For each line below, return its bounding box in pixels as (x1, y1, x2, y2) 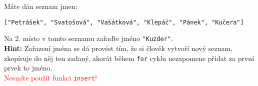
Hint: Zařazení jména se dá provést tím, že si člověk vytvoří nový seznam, (4, 42, 233, 53)
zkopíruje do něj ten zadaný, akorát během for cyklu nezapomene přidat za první (4, 52, 254, 63)
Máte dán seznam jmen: (4, 1, 77, 11)
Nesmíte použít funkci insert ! (4, 72, 97, 82)
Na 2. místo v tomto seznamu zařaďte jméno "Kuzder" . (4, 33, 173, 43)
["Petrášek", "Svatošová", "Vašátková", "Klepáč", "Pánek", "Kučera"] (4, 18, 244, 26)
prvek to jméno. (4, 62, 52, 73)
